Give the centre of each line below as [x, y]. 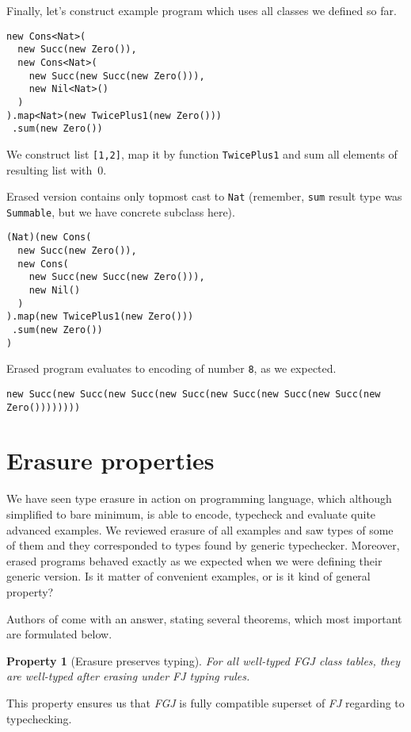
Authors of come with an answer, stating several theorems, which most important [204, 618]
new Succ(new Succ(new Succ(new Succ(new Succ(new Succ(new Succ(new [194, 394]
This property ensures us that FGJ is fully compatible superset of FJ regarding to [205, 702]
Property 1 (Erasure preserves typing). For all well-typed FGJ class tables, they [203, 660]
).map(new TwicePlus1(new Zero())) [100, 317]
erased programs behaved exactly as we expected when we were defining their [194, 560]
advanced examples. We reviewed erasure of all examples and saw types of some [200, 529]
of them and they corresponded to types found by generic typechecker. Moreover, [203, 545]
